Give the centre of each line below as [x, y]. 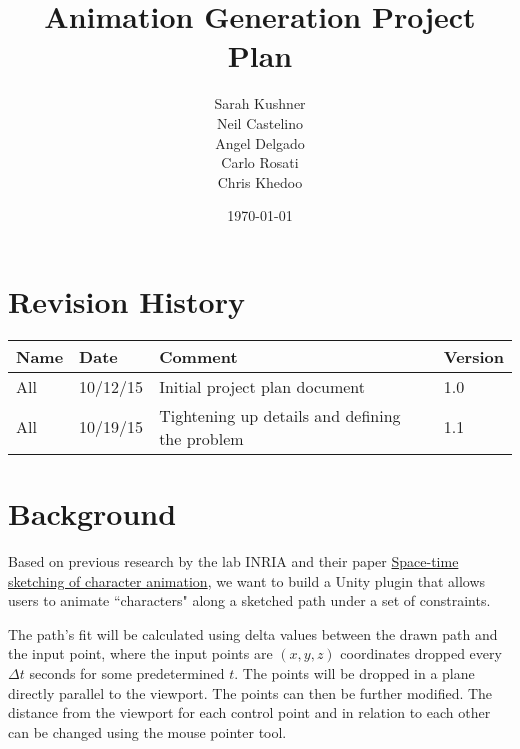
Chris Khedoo [260, 181]
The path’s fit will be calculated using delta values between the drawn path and [253, 633]
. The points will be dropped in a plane [354, 672]
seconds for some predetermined [127, 672]
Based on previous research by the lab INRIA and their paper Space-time [233, 560]
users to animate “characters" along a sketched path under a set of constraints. [249, 600]
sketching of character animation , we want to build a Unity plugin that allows [247, 580]
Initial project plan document [262, 386]
